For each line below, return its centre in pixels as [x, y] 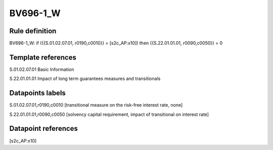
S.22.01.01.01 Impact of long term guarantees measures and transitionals [85, 79]
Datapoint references [44, 129]
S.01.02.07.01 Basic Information [42, 69]
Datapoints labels [37, 93]
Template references [43, 57]
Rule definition [33, 31]
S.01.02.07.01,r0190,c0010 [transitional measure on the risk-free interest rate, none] [96, 105]
